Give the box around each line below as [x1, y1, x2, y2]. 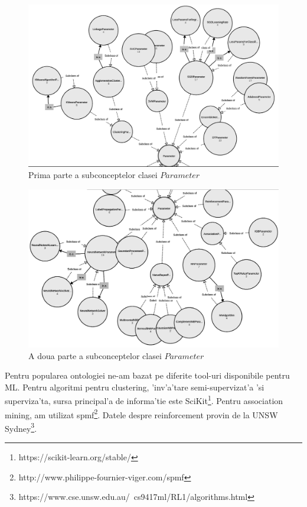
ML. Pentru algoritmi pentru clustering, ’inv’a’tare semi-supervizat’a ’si [5, 380, 264, 393]
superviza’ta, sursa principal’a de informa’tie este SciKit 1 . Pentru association [5, 393, 283, 406]
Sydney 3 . [5, 420, 37, 434]
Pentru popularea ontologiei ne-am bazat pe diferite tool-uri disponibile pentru [5, 369, 290, 382]
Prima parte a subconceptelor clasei [28, 169, 158, 181]
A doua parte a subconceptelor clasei [28, 349, 162, 361]
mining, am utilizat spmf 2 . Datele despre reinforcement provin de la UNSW [5, 406, 278, 421]
